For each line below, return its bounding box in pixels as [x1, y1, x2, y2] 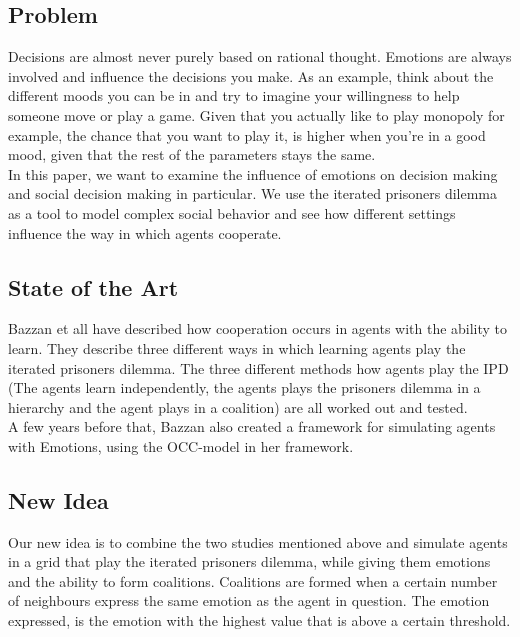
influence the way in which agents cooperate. [8, 222, 282, 243]
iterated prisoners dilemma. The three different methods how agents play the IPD [8, 357, 509, 378]
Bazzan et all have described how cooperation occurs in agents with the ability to [8, 318, 508, 339]
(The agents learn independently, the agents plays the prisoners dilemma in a [8, 377, 481, 398]
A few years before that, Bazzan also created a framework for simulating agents [8, 416, 496, 437]
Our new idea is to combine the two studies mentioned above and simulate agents [8, 531, 508, 552]
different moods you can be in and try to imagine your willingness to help [8, 85, 460, 106]
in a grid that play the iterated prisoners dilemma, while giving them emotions [8, 551, 491, 572]
